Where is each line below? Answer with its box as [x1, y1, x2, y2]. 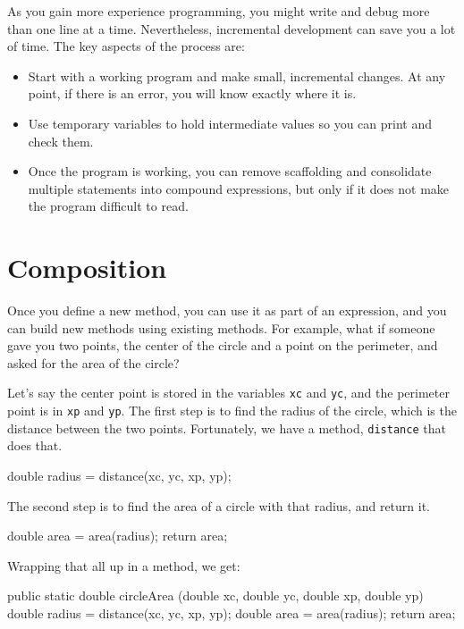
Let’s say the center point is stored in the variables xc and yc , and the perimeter [7, 383, 450, 402]
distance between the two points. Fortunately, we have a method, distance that [7, 418, 446, 437]
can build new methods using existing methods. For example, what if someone [7, 318, 435, 337]
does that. [7, 436, 63, 455]
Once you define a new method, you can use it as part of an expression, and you [7, 301, 447, 320]
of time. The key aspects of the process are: [7, 37, 245, 55]
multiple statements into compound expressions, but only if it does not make [28, 179, 450, 197]
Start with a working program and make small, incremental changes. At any [28, 66, 446, 85]
